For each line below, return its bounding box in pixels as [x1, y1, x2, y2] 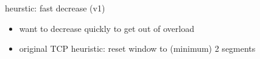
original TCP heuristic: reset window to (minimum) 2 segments [19, 42, 256, 55]
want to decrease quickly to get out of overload [19, 22, 194, 34]
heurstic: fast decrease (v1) [5, 2, 105, 14]
